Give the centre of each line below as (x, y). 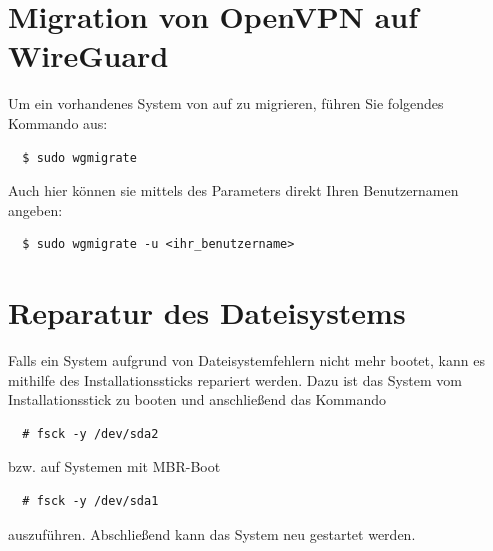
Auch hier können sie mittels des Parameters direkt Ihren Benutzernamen (233, 190)
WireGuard (88, 55)
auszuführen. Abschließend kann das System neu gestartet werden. (212, 533)
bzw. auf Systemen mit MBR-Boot (114, 466)
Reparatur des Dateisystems (207, 312)
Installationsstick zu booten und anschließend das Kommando (197, 399)
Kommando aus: (58, 122)
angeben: (35, 209)
